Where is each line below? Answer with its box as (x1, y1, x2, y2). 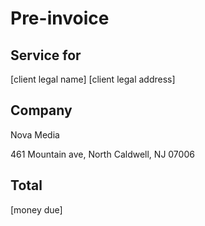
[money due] (10, 203, 63, 216)
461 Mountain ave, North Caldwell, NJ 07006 (10, 148, 195, 160)
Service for (10, 47, 82, 64)
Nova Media (10, 128, 60, 141)
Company (10, 102, 73, 119)
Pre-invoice (10, 7, 110, 30)
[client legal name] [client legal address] (10, 73, 176, 85)
